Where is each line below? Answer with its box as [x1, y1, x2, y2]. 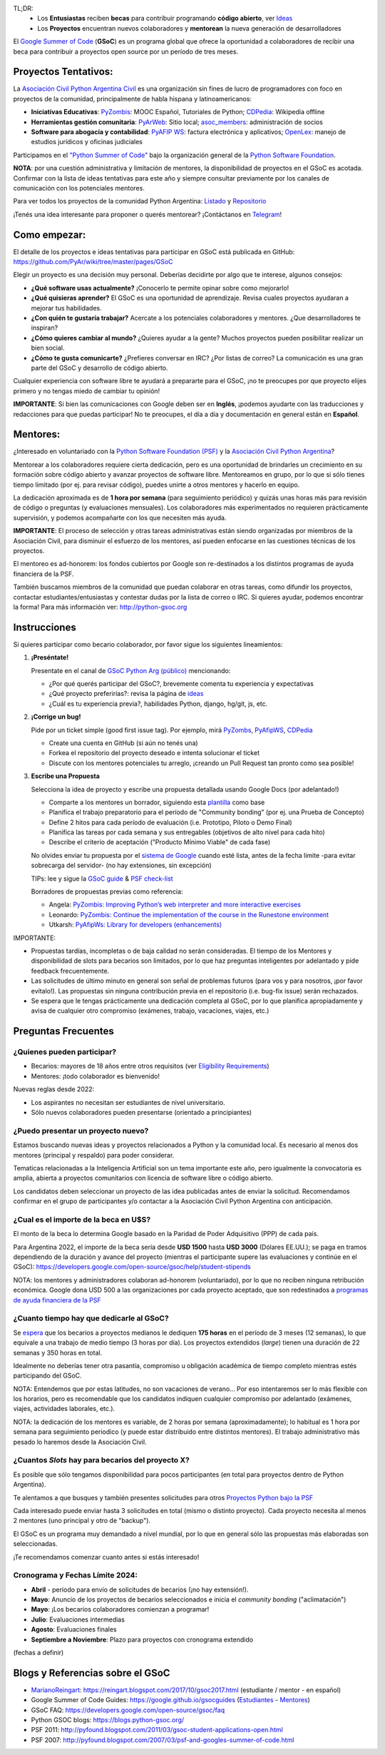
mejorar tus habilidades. [31, 303, 103, 312]
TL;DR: [13, 4, 34, 12]
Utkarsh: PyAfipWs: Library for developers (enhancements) [48, 921, 222, 929]
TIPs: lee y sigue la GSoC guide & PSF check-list [31, 874, 174, 883]
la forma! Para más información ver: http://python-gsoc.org [13, 602, 188, 611]
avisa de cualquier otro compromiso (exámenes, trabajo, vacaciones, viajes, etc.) [31, 1006, 269, 1015]
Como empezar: [13, 228, 86, 241]
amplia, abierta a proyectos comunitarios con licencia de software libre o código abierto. [13, 1174, 274, 1183]
